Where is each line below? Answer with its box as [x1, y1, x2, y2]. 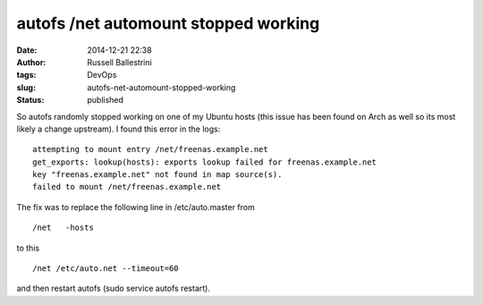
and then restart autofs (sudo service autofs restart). [16, 283, 210, 294]
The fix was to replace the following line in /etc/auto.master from [16, 201, 255, 212]
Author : [16, 56, 47, 67]
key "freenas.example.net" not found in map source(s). [32, 170, 283, 180]
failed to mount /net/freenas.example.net [32, 182, 222, 192]
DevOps [87, 70, 117, 80]
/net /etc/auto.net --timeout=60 [32, 264, 179, 274]
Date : [16, 45, 38, 55]
